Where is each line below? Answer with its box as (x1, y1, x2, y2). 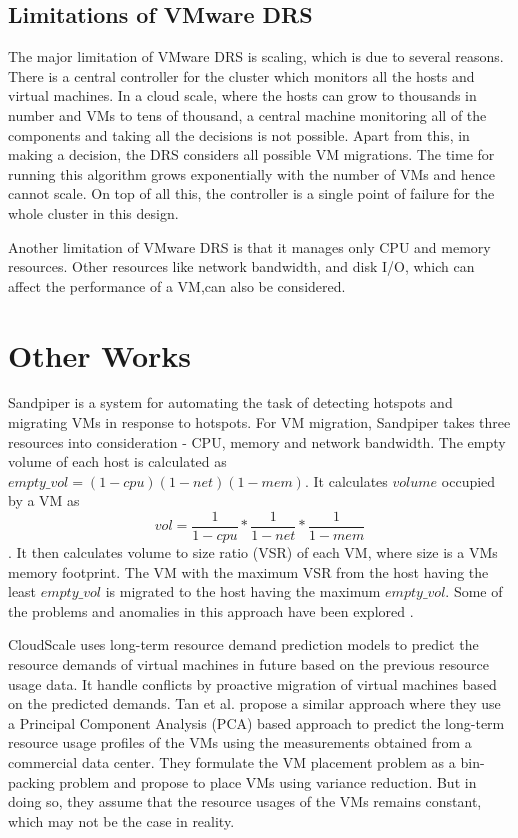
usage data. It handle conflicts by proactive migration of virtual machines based (8, 673, 497, 694)
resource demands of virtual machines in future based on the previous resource (8, 654, 490, 675)
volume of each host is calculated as (8, 451, 227, 472)
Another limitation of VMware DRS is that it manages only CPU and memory (8, 236, 491, 257)
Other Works (8, 334, 192, 375)
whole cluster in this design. (8, 202, 179, 223)
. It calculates (304, 470, 388, 491)
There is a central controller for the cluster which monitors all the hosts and (8, 65, 475, 86)
